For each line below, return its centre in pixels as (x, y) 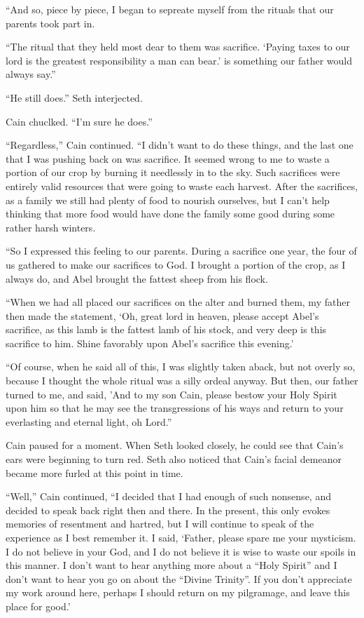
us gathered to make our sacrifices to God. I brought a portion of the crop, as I (176, 264)
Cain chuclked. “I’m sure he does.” (79, 121)
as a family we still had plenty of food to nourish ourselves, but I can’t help (168, 200)
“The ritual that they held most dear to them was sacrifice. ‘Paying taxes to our (178, 47)
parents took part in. (50, 23)
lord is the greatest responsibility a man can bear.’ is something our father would (179, 60)
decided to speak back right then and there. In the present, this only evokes (168, 510)
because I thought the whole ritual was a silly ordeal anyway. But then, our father (182, 381)
